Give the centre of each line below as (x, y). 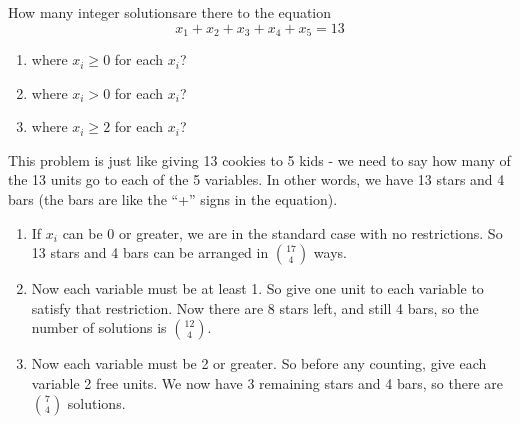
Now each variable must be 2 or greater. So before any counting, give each (259, 363)
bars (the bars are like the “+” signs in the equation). (173, 199)
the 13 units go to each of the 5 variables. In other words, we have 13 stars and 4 (256, 179)
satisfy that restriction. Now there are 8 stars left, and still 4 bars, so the (255, 307)
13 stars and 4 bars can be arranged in (150, 252)
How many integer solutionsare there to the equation (170, 12)
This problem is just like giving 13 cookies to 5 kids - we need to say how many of (259, 159)
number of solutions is (99, 327)
